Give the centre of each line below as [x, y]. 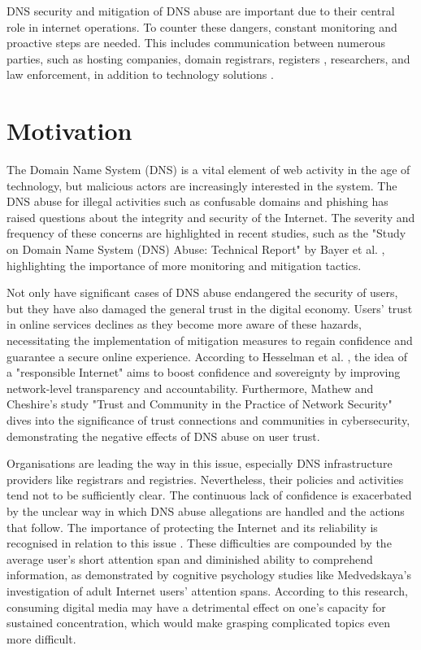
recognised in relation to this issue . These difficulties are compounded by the [199, 543]
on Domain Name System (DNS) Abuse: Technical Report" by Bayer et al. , [196, 249]
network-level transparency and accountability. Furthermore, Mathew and [190, 388]
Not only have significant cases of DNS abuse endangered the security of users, [202, 292]
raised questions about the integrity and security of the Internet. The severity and [211, 217]
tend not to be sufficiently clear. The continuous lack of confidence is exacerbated [209, 495]
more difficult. [41, 638]
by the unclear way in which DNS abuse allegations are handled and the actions [206, 510]
